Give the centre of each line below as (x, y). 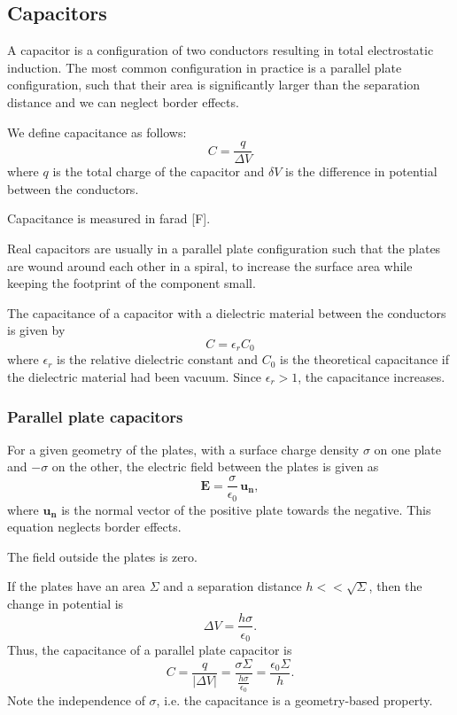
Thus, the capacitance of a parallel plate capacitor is (150, 650)
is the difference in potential (361, 171)
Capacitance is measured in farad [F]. (109, 218)
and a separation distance (232, 586)
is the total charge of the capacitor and (159, 171)
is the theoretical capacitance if (365, 359)
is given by (36, 330)
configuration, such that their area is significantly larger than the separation (214, 85)
